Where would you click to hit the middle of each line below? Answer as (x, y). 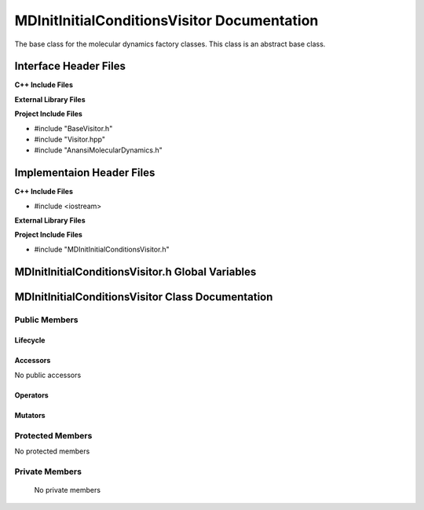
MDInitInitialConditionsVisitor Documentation (166, 20)
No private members (68, 490)
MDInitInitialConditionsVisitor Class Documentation (144, 297)
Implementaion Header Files (85, 173)
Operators (31, 395)
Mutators (30, 415)
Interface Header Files (70, 66)
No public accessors (48, 375)
